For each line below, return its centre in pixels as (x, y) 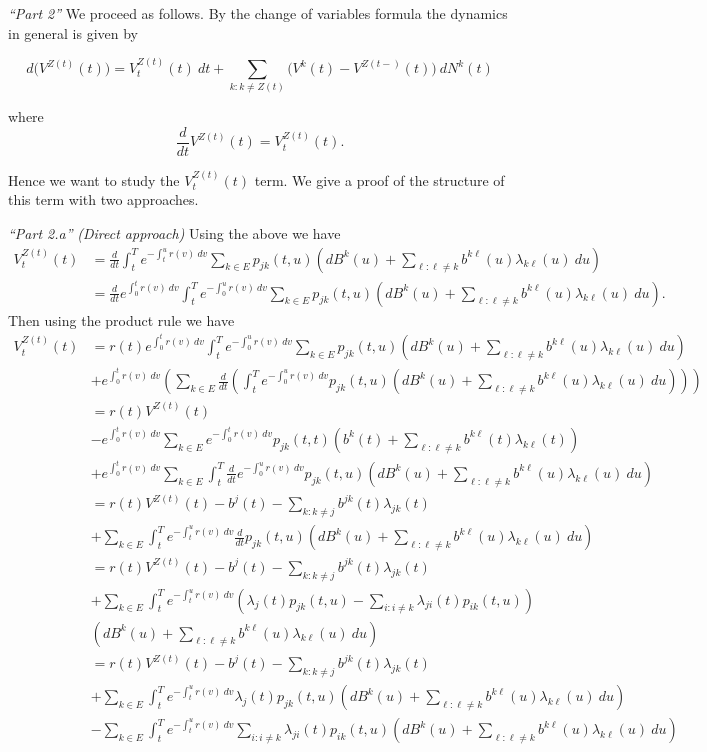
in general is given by (73, 32)
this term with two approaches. (103, 199)
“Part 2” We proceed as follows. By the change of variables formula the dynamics (258, 13)
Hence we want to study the (94, 179)
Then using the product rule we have (121, 319)
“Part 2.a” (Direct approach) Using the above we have (174, 232)
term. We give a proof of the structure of (379, 179)
